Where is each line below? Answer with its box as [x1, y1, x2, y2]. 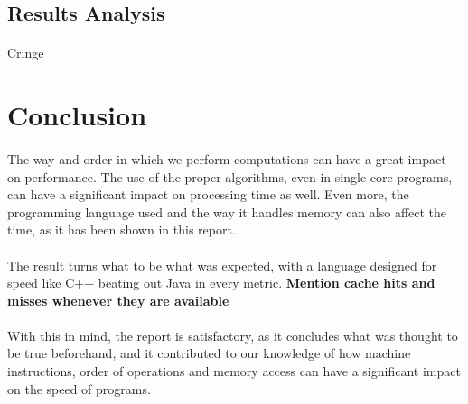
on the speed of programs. [7, 379, 151, 398]
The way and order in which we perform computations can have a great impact [7, 149, 446, 168]
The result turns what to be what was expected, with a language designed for [7, 255, 437, 274]
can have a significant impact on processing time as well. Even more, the [7, 185, 409, 204]
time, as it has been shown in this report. [7, 220, 236, 239]
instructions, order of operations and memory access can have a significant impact [7, 362, 461, 381]
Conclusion [7, 96, 147, 133]
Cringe [7, 43, 44, 62]
